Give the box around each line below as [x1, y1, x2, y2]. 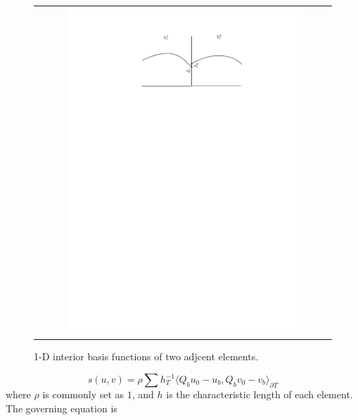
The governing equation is [6, 400, 117, 415]
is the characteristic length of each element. [166, 387, 353, 402]
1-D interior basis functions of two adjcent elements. [34, 348, 259, 363]
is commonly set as [42, 387, 124, 402]
